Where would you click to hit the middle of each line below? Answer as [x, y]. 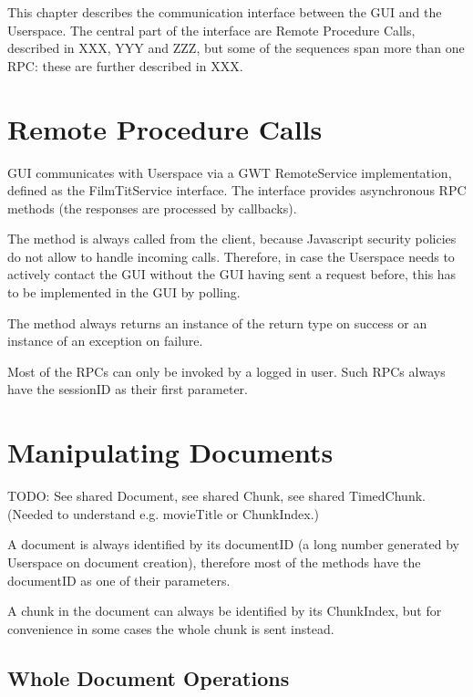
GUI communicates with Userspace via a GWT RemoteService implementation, [230, 172]
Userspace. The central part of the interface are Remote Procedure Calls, [211, 30]
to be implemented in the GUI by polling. [124, 292]
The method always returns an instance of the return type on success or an [217, 322]
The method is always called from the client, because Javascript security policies [232, 239]
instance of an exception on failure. [105, 341]
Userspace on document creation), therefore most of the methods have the [214, 562]
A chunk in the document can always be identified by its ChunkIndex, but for [225, 611]
